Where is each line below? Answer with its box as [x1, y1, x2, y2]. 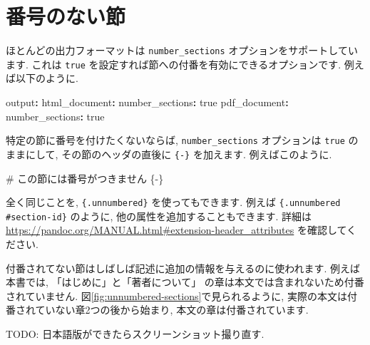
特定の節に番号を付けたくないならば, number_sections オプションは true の [6, 133, 359, 148]
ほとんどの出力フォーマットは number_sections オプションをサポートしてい [6, 43, 358, 58]
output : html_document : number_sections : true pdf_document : [6, 95, 289, 110]
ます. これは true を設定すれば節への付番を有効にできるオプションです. [6, 56, 341, 71]
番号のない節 [6, 1, 126, 31]
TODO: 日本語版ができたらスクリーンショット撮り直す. [6, 326, 264, 341]
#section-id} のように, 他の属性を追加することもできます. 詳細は [6, 208, 312, 223]
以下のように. [15, 71, 78, 86]
